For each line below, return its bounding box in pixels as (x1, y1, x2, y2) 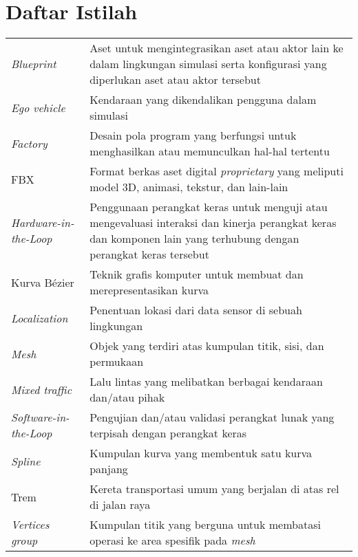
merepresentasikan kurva (89, 282, 209, 298)
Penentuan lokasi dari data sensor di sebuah (89, 302, 302, 318)
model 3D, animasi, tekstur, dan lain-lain (89, 179, 288, 195)
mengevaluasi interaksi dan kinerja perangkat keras (89, 215, 337, 231)
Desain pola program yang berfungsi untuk (89, 127, 297, 144)
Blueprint (11, 56, 56, 72)
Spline (11, 452, 41, 469)
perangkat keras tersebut (89, 246, 209, 263)
